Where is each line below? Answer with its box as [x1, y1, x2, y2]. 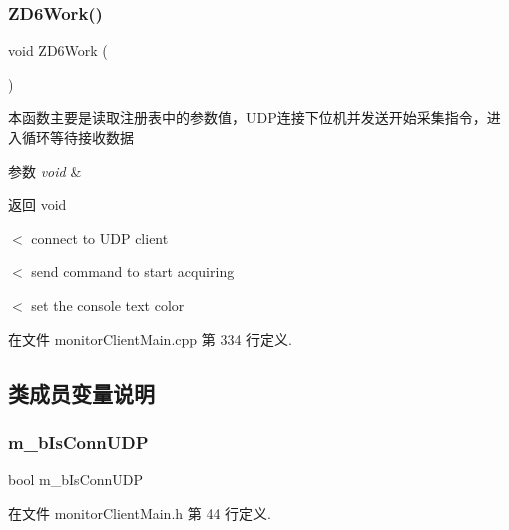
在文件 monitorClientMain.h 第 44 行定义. [8, 502, 271, 523]
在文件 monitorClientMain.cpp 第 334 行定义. [8, 328, 292, 349]
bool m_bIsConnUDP [8, 469, 144, 490]
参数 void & [8, 160, 82, 181]
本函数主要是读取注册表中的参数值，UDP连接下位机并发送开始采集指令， [8, 107, 487, 128]
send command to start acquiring [31, 261, 235, 282]
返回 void [8, 194, 67, 215]
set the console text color [31, 294, 185, 315]
